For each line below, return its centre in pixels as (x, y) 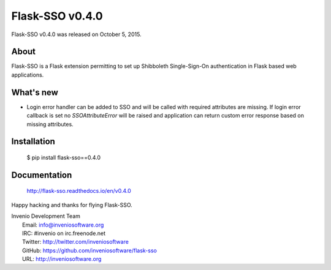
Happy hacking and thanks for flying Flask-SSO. (72, 204)
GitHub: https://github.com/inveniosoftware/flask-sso (90, 250)
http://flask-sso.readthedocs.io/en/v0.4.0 (79, 191)
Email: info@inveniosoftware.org (63, 225)
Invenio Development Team (46, 216)
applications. (28, 75)
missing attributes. (50, 124)
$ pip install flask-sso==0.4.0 (64, 157)
